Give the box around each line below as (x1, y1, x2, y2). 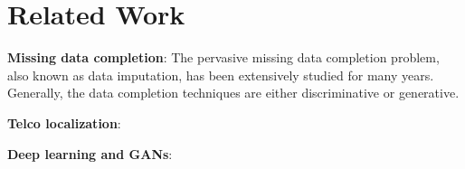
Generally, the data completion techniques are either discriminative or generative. (7, 83, 460, 102)
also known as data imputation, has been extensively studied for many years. (7, 65, 434, 84)
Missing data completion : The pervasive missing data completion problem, (7, 48, 440, 67)
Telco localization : (7, 113, 121, 132)
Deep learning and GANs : (7, 144, 173, 163)
